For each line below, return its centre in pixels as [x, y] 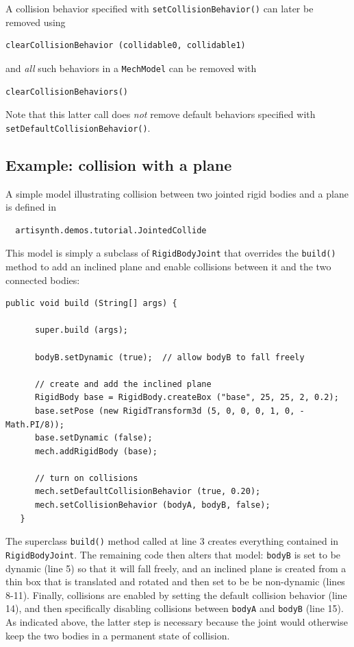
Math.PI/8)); [35, 424]
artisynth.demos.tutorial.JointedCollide [111, 230]
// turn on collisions [86, 478]
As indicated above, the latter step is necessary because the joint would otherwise [177, 622]
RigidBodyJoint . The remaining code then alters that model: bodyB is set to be [173, 554]
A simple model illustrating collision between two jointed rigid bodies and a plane [177, 193]
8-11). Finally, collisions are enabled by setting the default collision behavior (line [176, 595]
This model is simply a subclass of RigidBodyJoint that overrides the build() [171, 253]
